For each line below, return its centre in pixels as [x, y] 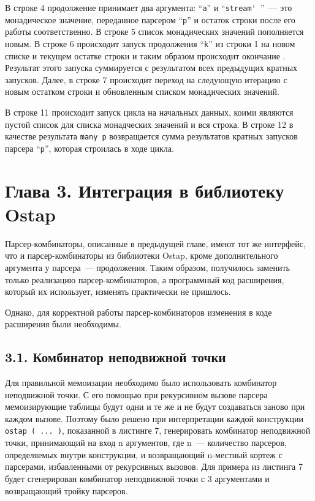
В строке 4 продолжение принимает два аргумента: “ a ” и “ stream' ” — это [149, 7]
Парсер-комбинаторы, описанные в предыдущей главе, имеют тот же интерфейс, [155, 243]
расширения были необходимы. [63, 324]
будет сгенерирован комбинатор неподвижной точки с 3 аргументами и [137, 478]
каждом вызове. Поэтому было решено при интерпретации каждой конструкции [154, 418]
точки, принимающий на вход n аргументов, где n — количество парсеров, [146, 443]
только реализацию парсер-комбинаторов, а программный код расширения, [145, 279]
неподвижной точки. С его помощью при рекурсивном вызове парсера [136, 394]
